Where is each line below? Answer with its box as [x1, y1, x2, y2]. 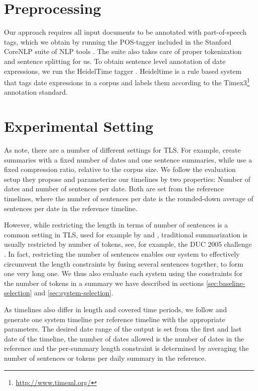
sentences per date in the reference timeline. [4, 203, 137, 213]
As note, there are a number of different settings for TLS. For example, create [4, 145, 241, 155]
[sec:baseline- [206, 278, 245, 288]
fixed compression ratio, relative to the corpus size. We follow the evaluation [4, 164, 236, 174]
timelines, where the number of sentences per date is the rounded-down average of [4, 193, 254, 204]
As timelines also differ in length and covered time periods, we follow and [4, 304, 227, 314]
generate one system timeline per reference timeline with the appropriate [4, 314, 225, 324]
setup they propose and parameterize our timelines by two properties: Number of [4, 173, 251, 184]
